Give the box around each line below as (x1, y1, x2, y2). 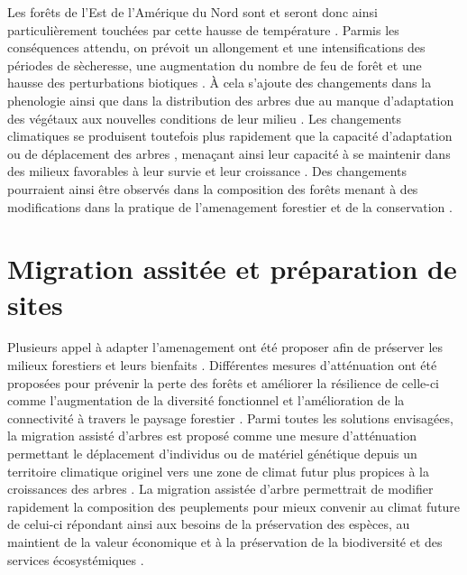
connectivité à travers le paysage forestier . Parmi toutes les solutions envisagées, (7, 408, 453, 427)
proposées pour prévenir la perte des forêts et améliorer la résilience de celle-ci (7, 373, 440, 392)
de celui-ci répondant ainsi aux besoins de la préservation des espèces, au (7, 515, 410, 533)
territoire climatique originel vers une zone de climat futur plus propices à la (7, 461, 429, 480)
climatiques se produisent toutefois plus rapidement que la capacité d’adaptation (7, 126, 453, 145)
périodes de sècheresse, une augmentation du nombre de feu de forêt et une (7, 55, 422, 74)
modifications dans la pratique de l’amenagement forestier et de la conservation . (7, 197, 453, 216)
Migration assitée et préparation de (7, 250, 457, 287)
